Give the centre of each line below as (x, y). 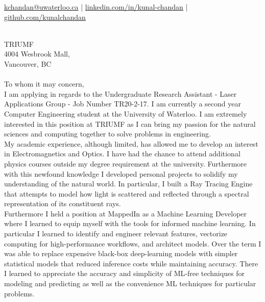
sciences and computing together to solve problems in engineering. (107, 134)
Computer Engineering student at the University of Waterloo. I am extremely (126, 113)
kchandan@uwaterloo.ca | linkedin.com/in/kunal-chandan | (96, 7)
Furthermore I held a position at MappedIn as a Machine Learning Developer (126, 213)
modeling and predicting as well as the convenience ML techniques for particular (130, 283)
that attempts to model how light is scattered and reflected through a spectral (127, 193)
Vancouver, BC (28, 63)
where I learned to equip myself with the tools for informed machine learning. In (130, 223)
